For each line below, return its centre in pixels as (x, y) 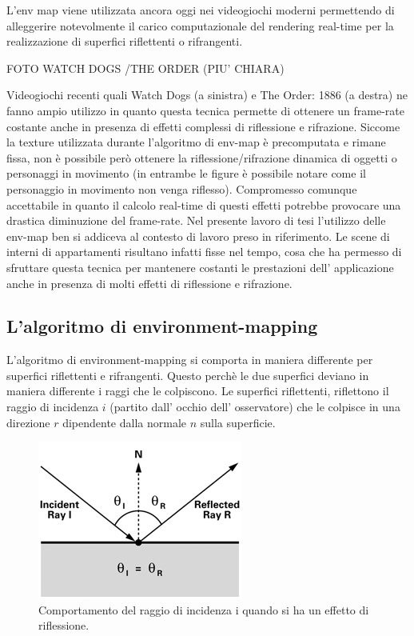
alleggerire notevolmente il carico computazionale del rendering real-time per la (200, 25)
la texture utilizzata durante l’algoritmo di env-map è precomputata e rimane (196, 142)
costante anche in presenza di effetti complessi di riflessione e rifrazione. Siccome (203, 126)
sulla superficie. (238, 422)
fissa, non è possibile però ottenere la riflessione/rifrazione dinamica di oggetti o (202, 157)
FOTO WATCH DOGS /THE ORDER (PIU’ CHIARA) (145, 68)
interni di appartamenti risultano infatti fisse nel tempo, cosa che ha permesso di (204, 252)
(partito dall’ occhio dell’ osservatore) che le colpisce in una (255, 407)
